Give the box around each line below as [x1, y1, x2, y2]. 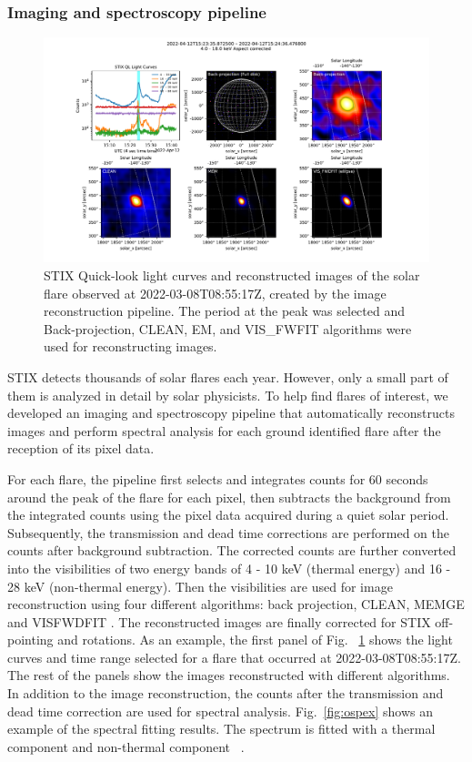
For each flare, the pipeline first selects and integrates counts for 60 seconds [7, 469, 428, 488]
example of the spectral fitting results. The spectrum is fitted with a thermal [7, 719, 436, 738]
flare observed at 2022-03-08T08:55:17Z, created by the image [44, 283, 387, 302]
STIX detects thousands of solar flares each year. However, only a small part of [7, 367, 448, 386]
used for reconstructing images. [44, 337, 217, 356]
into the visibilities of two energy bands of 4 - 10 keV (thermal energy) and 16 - [7, 558, 451, 577]
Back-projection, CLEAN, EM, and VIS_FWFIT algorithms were [44, 319, 412, 338]
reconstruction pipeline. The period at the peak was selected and [44, 301, 406, 320]
